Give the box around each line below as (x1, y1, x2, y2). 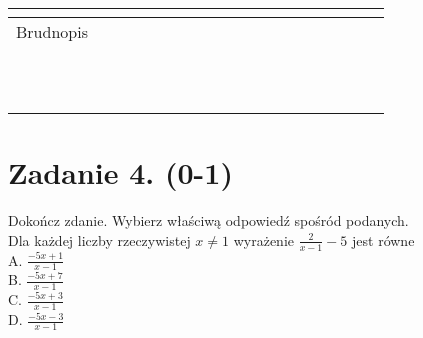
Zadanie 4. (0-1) (8, 152, 233, 193)
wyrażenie (233, 229, 294, 250)
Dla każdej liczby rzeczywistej (8, 229, 191, 250)
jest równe (352, 229, 415, 250)
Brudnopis (16, 20, 88, 43)
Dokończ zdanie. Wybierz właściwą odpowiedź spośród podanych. (8, 210, 409, 231)
